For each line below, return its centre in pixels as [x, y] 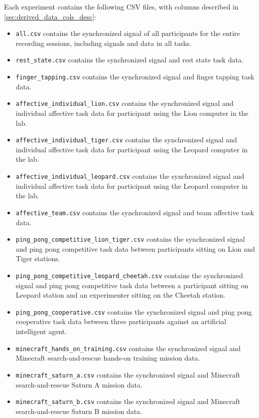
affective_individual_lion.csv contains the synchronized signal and [125, 103]
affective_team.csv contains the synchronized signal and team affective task [135, 212]
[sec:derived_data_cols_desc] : [50, 16]
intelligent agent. [41, 331]
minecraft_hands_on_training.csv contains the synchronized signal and [128, 348]
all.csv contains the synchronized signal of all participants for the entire [128, 33]
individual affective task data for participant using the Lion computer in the [132, 113]
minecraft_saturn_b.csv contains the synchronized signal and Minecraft [128, 401]
